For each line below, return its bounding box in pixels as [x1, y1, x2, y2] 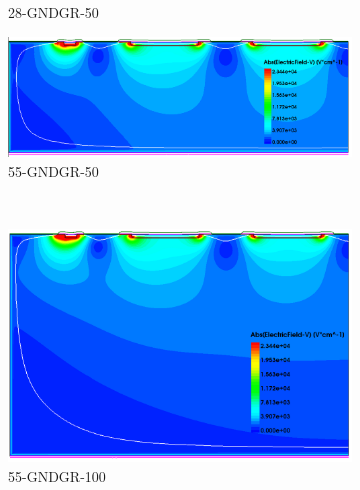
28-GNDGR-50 [8, 2, 99, 22]
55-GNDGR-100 [8, 465, 106, 486]
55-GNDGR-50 [8, 160, 99, 181]
